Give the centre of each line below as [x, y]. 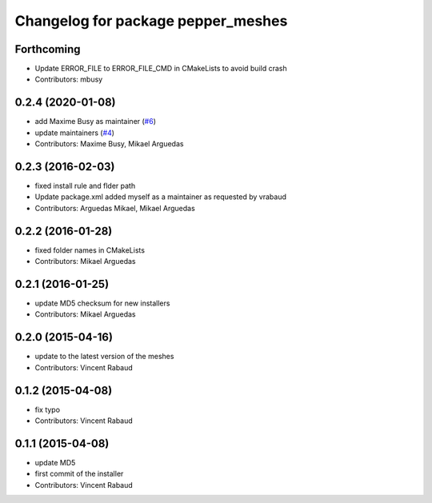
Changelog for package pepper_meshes [151, 21]
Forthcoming [48, 49]
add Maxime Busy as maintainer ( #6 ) [95, 122]
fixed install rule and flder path [85, 186]
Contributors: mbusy [69, 79]
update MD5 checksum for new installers [102, 303]
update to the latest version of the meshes [104, 357]
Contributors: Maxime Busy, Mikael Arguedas [109, 144]
